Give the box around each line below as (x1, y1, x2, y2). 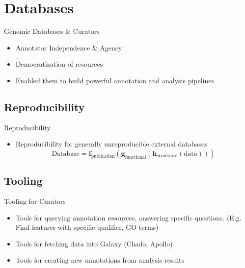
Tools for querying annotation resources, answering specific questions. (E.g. (15, 212, 242, 222)
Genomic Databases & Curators (4, 26, 100, 36)
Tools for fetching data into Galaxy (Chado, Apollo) (15, 238, 173, 248)
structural (157, 153, 178, 159)
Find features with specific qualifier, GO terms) (15, 222, 159, 232)
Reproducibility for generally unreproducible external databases (15, 139, 207, 149)
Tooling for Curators (4, 196, 66, 206)
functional (125, 154, 146, 160)
